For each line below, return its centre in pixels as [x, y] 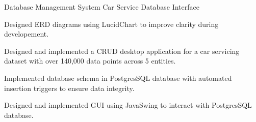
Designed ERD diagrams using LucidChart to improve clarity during [111, 24]
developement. [27, 34]
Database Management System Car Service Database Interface [102, 7]
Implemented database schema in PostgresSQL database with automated [118, 78]
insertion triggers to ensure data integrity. [69, 88]
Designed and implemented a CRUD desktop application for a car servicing [122, 51]
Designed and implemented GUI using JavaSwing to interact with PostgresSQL [128, 105]
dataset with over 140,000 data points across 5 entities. [90, 61]
